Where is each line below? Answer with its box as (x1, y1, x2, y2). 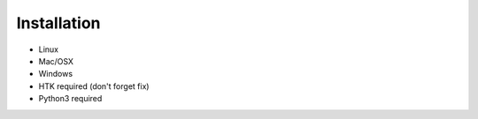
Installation (16, 13, 101, 33)
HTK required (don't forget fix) (38, 80, 150, 92)
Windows (38, 69, 73, 79)
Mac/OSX (38, 56, 74, 66)
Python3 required (38, 93, 103, 104)
